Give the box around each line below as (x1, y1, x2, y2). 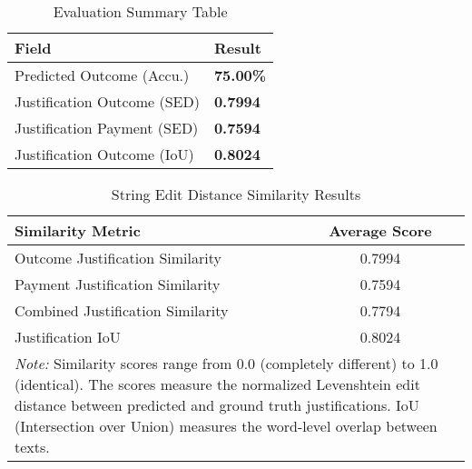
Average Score (329, 220, 432, 241)
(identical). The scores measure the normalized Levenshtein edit (15, 374, 420, 394)
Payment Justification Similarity (15, 274, 221, 294)
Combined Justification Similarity (15, 300, 229, 321)
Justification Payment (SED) (15, 117, 199, 138)
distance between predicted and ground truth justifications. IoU (15, 394, 419, 415)
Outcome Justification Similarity (15, 247, 221, 268)
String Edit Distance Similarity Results (111, 184, 361, 205)
